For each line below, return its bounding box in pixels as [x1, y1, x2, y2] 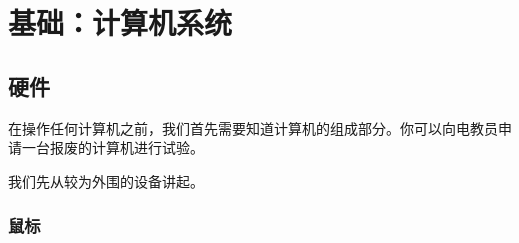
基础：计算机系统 [8, 2, 233, 43]
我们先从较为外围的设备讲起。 [8, 170, 204, 191]
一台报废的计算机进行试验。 [21, 137, 204, 158]
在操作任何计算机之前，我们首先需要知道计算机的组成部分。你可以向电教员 [8, 117, 498, 138]
